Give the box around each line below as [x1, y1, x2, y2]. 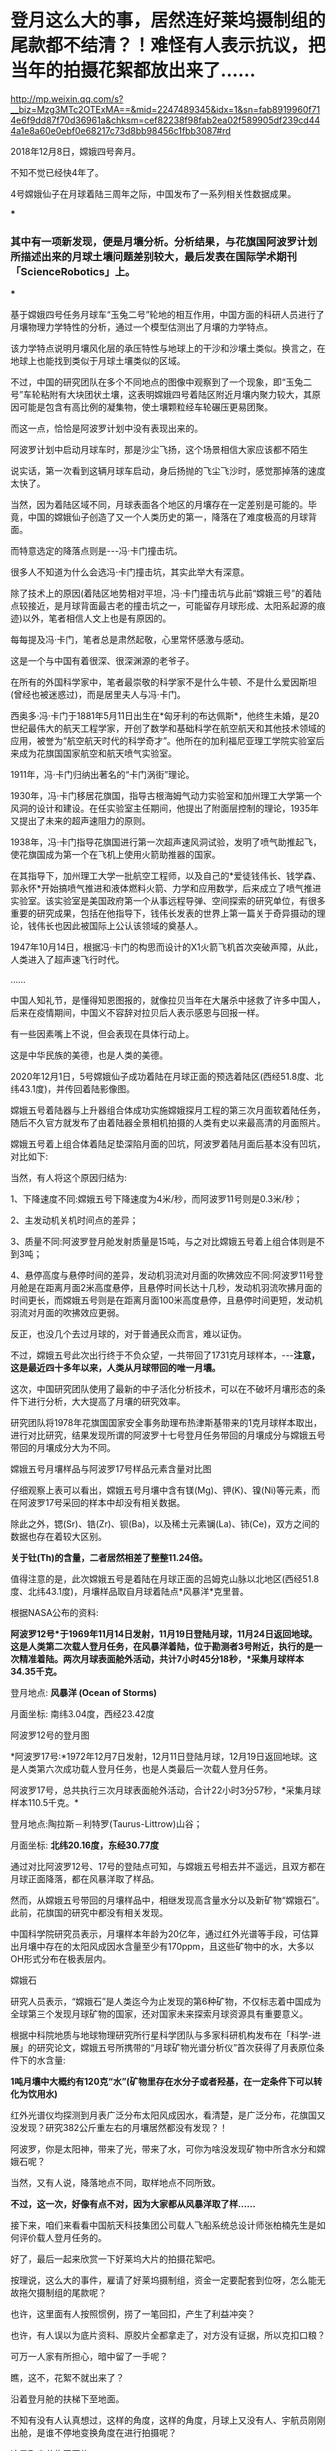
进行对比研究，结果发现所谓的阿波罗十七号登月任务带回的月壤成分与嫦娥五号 [10, 1429, 326, 1441]
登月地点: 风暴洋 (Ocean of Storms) [10, 1687, 158, 1699]
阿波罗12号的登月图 [10, 1729, 90, 1741]
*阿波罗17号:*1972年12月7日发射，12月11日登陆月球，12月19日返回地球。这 [10, 1751, 318, 1763]
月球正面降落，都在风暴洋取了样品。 [10, 1873, 160, 1885]
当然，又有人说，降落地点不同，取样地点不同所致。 [10, 2177, 221, 2189]
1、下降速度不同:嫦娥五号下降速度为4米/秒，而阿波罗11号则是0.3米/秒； [10, 1193, 303, 1205]
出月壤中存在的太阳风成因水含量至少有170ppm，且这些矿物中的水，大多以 [10, 1941, 315, 1953]
